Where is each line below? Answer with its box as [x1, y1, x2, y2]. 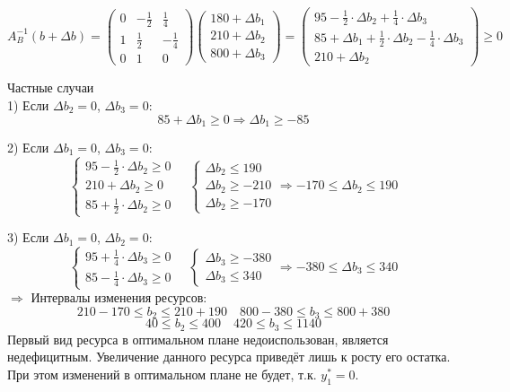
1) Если [7, 95, 49, 114]
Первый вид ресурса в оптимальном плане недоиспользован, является [7, 329, 389, 348]
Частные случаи [7, 78, 94, 97]
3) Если [7, 228, 49, 247]
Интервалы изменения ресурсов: [31, 288, 207, 307]
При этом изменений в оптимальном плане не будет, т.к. [7, 364, 317, 383]
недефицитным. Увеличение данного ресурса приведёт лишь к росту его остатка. [7, 347, 451, 366]
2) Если [7, 137, 49, 156]
